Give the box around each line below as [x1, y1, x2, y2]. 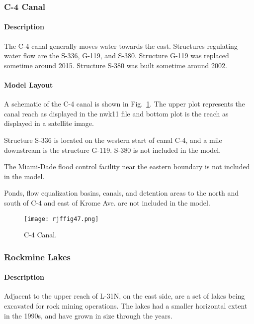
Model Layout [4, 80, 53, 90]
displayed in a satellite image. [4, 118, 94, 128]
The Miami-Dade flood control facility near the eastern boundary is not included [4, 161, 250, 172]
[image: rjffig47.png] [24, 215, 99, 222]
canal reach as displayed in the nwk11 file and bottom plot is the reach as [4, 108, 229, 118]
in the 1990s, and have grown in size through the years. [4, 310, 172, 321]
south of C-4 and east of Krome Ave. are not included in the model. [4, 197, 210, 208]
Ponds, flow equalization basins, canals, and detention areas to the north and [4, 188, 239, 198]
